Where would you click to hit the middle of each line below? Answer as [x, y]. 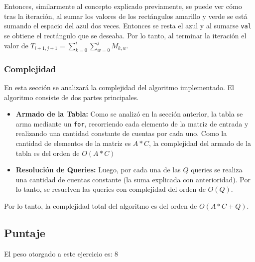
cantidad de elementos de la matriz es [73, 143]
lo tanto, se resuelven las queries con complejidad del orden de [111, 189]
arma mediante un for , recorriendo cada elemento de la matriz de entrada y [132, 123]
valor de [16, 45]
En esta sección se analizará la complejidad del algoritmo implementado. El [119, 87]
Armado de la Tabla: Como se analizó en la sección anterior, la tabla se [129, 114]
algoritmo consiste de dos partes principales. [71, 97]
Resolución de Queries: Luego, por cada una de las [98, 170]
